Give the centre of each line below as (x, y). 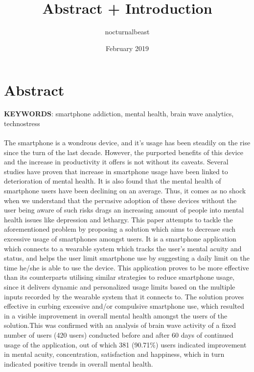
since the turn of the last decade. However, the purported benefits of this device (124, 152)
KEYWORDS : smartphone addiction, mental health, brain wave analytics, (119, 114)
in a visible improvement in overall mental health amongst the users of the (116, 315)
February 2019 (127, 48)
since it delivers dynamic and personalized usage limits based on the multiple (120, 286)
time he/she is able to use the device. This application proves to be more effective (127, 267)
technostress (22, 123)
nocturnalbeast (127, 32)
